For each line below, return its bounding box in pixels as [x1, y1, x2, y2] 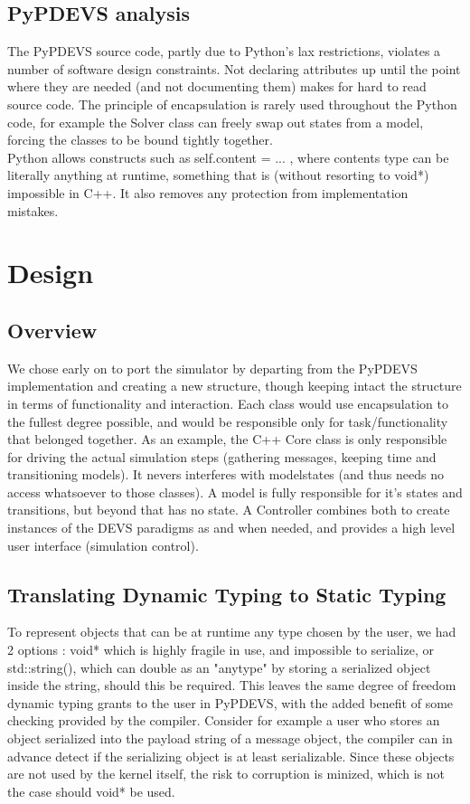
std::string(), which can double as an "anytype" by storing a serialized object [7, 657, 431, 676]
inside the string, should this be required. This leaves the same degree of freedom [7, 676, 456, 695]
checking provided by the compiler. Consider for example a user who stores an [7, 711, 440, 730]
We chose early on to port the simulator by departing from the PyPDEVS [7, 358, 418, 377]
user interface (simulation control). [7, 535, 199, 554]
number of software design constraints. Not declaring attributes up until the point [7, 59, 461, 78]
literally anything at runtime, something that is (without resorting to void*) [7, 166, 429, 184]
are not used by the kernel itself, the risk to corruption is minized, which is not [7, 764, 445, 783]
